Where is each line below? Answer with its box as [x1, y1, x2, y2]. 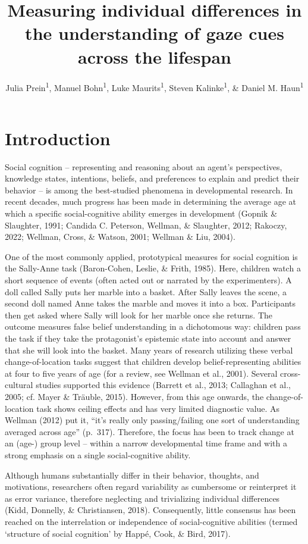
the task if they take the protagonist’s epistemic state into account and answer [5, 332, 291, 344]
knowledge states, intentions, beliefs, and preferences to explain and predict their [5, 172, 300, 185]
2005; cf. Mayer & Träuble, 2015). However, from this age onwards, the [5, 390, 264, 402]
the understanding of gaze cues [25, 21, 284, 45]
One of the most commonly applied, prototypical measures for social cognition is [5, 250, 298, 262]
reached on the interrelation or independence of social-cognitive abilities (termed [5, 515, 298, 527]
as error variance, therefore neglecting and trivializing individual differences [5, 492, 280, 504]
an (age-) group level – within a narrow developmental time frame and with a [5, 437, 287, 449]
